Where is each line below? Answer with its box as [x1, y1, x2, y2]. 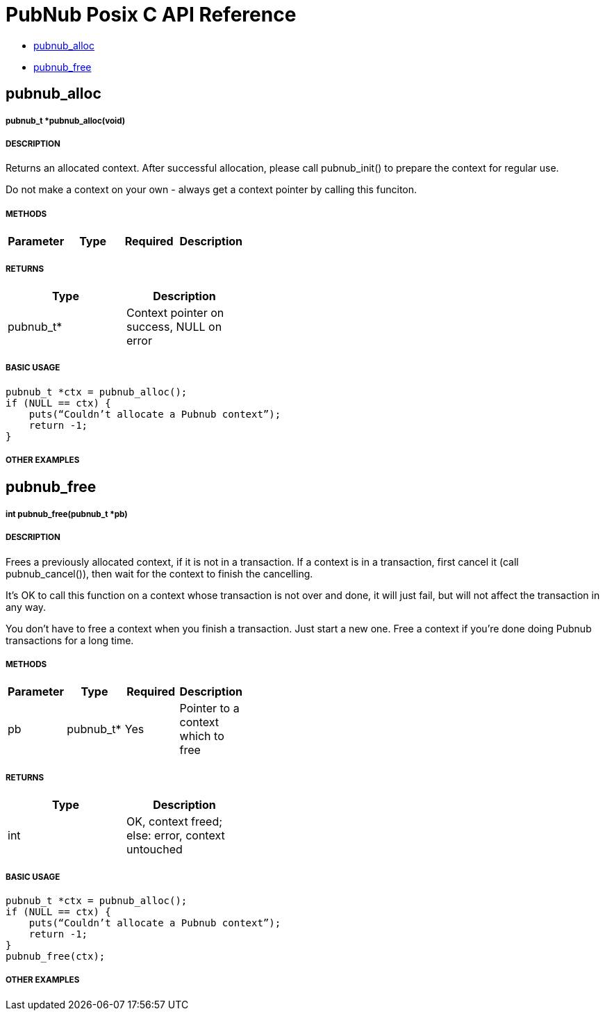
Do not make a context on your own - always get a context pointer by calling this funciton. [6, 183, 417, 196]
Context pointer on [126, 305, 224, 320]
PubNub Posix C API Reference [6, 3, 297, 26]
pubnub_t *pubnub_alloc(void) [6, 115, 126, 126]
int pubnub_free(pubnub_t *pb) [6, 509, 128, 519]
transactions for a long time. [6, 634, 134, 646]
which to [179, 729, 224, 744]
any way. [6, 600, 47, 613]
